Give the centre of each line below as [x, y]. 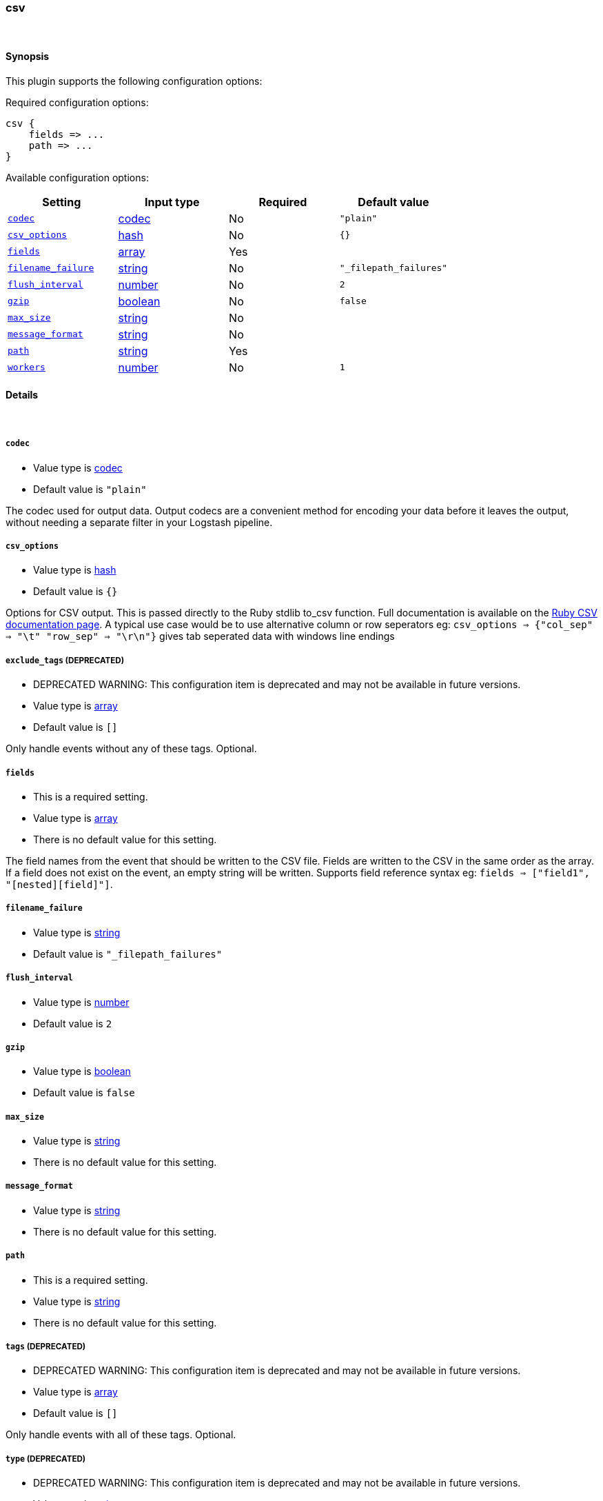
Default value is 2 [73, 1023]
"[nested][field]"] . [59, 884]
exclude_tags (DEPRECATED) [65, 660]
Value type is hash [75, 570]
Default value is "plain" [90, 489]
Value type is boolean [82, 1071]
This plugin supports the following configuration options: [134, 81]
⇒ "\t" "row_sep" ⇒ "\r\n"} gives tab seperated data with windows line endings [200, 636]
